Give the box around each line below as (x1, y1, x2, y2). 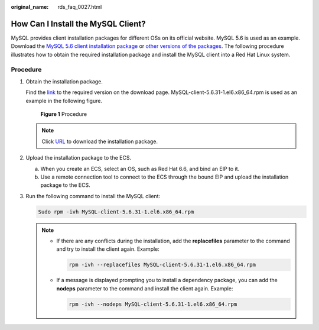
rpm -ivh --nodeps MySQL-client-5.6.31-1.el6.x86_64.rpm (69, 300, 237, 308)
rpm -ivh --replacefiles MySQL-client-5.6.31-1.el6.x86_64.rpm (69, 261, 256, 268)
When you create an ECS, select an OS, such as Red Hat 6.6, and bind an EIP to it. (40, 165, 240, 172)
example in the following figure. (25, 97, 103, 104)
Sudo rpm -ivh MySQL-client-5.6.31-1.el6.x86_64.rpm (38, 208, 194, 215)
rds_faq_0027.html (57, 4, 102, 10)
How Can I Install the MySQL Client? (11, 18, 146, 29)
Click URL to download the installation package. (41, 138, 158, 145)
